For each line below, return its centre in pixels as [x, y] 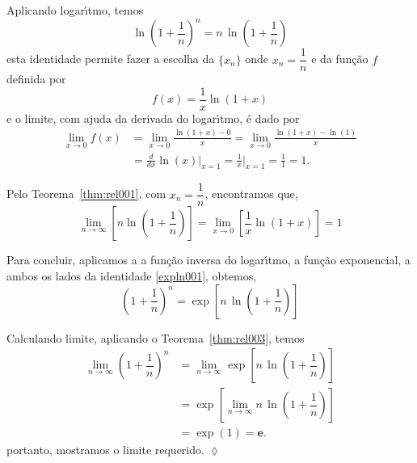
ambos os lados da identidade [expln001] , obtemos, [132, 275]
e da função [340, 59]
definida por [36, 79]
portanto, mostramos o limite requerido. [105, 450]
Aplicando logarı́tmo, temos [75, 10]
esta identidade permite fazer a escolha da [111, 59]
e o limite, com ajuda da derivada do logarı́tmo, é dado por [153, 118]
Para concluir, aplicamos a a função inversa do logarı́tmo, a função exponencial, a [208, 260]
